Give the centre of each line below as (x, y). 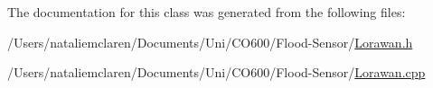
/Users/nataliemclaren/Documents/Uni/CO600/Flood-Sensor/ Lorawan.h (210, 42)
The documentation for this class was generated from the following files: (207, 12)
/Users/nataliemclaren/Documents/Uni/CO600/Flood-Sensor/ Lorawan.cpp (216, 72)
